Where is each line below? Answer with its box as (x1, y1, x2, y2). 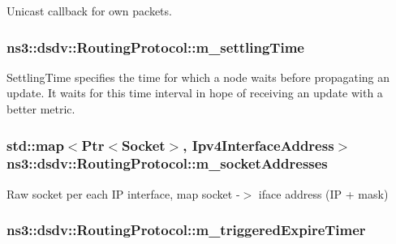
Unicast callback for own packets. (6, 2, 172, 19)
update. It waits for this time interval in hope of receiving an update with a (6, 84, 383, 101)
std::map (6, 135, 64, 155)
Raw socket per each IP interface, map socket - (6, 185, 240, 202)
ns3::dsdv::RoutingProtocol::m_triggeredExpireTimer (6, 220, 366, 240)
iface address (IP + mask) (258, 185, 389, 202)
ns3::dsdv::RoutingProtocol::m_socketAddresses (6, 153, 328, 173)
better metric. (6, 101, 75, 117)
